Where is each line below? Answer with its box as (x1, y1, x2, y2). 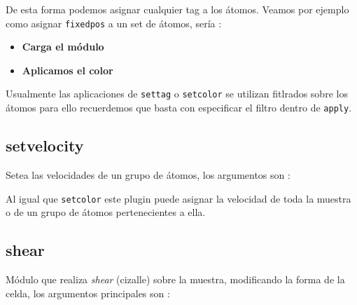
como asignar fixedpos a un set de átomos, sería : (6, 15, 222, 30)
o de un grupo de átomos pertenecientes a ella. (6, 205, 206, 219)
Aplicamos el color (22, 62, 113, 77)
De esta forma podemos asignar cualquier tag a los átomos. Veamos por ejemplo (6, 2, 349, 16)
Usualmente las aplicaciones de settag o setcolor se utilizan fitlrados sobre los (6, 86, 348, 101)
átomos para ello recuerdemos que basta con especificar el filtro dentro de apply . (6, 100, 352, 115)
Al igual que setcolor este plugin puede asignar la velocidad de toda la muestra (6, 191, 351, 205)
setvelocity (6, 135, 84, 156)
